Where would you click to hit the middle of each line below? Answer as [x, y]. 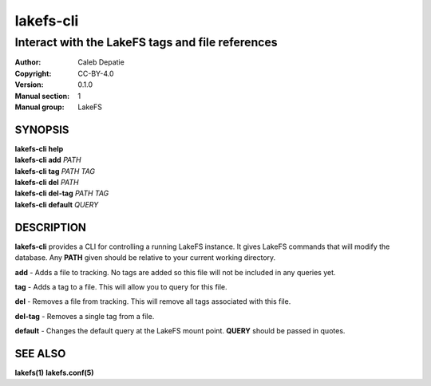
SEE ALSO [40, 354]
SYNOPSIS [42, 130]
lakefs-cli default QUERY [57, 204]
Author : [28, 62]
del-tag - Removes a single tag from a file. [85, 316]
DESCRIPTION [51, 227]
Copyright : [33, 73]
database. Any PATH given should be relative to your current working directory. [145, 258]
